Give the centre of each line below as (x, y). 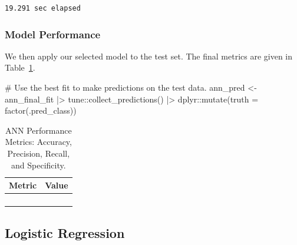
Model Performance (53, 34)
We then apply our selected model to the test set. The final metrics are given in (149, 56)
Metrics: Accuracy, (38, 142)
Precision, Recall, (39, 153)
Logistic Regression (65, 232)
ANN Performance (38, 130)
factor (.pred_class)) (41, 110)
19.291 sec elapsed (43, 8)
